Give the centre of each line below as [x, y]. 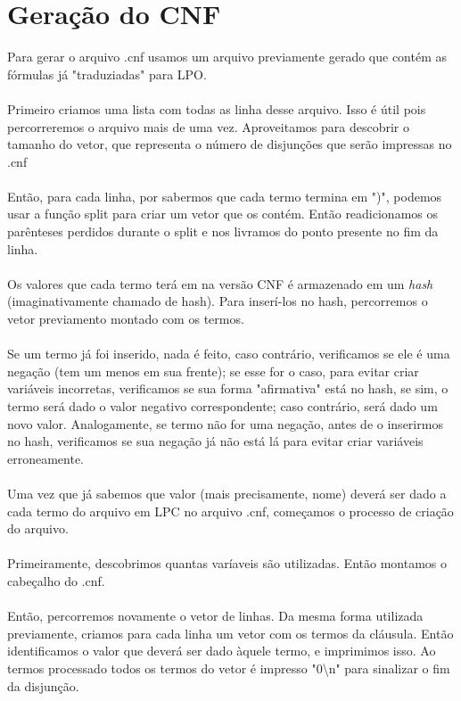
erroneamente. [46, 458]
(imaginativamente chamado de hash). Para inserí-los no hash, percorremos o [218, 301]
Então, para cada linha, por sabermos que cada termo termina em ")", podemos [225, 196]
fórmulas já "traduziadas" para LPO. [107, 74]
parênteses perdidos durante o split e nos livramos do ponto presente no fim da [223, 231]
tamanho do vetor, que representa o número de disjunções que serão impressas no [230, 144]
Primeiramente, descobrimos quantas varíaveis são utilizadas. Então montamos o [227, 563]
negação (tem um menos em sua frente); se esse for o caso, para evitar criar [213, 371]
